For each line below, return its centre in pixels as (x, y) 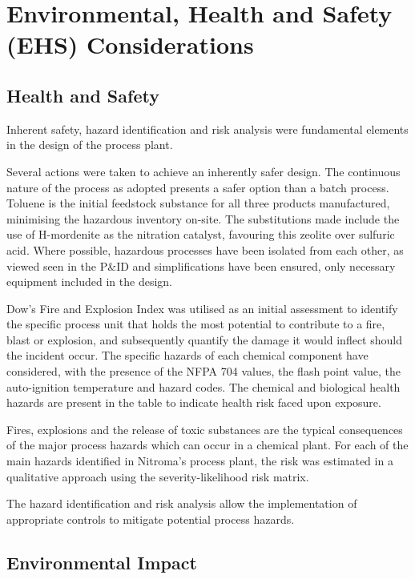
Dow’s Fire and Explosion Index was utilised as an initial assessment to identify (202, 308)
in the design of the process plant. (90, 145)
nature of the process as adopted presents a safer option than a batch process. (198, 187)
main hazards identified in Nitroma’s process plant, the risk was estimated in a (200, 461)
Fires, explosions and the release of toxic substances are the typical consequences (205, 429)
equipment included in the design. (89, 281)
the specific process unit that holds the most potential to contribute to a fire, (196, 324)
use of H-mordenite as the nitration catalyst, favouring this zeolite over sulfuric (201, 234)
